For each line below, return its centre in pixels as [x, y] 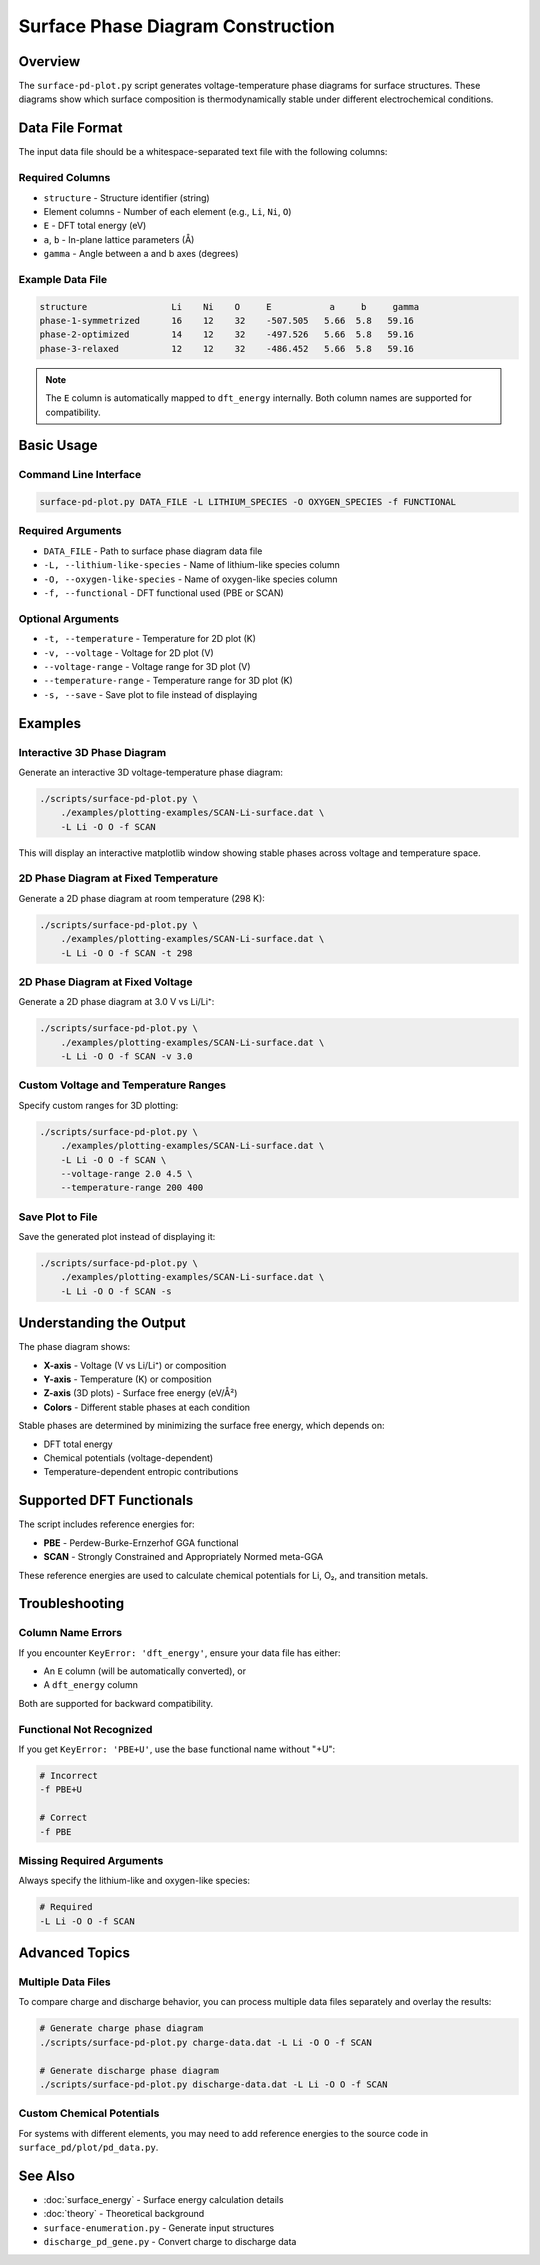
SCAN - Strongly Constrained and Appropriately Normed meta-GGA [183, 1557]
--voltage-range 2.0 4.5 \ [127, 1173]
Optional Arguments [69, 618]
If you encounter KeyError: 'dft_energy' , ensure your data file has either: [179, 1652]
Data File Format [70, 128]
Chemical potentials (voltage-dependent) [128, 1458]
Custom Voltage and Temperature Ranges [122, 1085]
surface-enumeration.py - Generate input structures [159, 2227]
